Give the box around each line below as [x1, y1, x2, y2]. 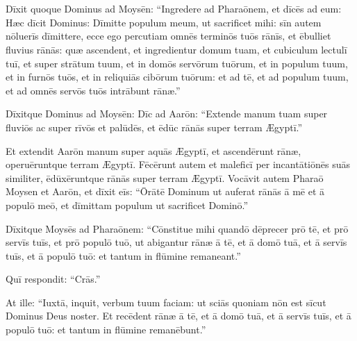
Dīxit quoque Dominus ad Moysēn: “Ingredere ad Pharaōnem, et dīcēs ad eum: [6, 1, 342, 16]
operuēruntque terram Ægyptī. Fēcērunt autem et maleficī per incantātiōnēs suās [6, 157, 351, 172]
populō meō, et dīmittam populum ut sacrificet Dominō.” [6, 197, 249, 212]
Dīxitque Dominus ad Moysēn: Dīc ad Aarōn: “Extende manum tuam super [6, 106, 328, 121]
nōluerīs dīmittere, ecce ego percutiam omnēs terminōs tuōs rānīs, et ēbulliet [6, 28, 331, 43]
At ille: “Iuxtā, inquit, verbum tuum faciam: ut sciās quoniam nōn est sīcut [6, 294, 326, 309]
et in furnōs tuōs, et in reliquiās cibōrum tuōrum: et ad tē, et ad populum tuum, [6, 69, 349, 84]
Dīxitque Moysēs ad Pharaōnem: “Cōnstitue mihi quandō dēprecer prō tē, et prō [6, 221, 349, 235]
